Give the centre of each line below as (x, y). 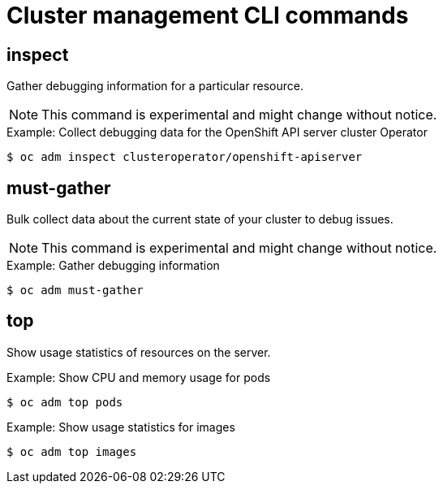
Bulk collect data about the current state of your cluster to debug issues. (200, 219)
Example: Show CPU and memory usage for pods (139, 377)
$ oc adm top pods (65, 402)
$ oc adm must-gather (75, 291)
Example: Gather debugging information (113, 266)
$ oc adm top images (72, 451)
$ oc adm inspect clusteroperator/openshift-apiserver (185, 157)
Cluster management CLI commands (208, 15)
